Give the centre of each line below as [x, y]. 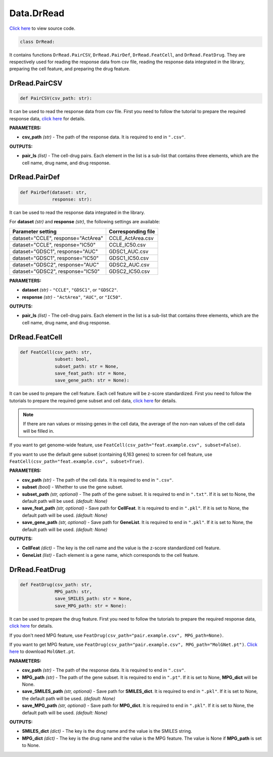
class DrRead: [37, 41]
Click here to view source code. [42, 28]
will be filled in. [38, 431]
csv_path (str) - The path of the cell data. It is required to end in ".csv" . [98, 480]
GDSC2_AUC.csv [129, 264]
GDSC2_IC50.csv [129, 271]
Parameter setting [34, 231]
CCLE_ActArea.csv [131, 238]
